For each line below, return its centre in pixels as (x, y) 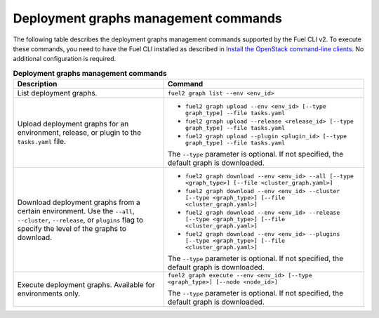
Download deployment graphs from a (79, 202)
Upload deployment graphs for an (73, 124)
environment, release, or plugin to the (79, 133)
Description (37, 84)
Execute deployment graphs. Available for (86, 285)
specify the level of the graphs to (72, 228)
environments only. (49, 293)
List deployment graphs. (57, 93)
